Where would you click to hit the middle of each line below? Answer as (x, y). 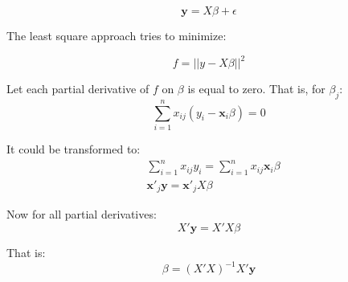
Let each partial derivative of (78, 89)
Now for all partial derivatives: (82, 214)
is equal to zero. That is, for (256, 89)
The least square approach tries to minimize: (117, 35)
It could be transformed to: (74, 149)
